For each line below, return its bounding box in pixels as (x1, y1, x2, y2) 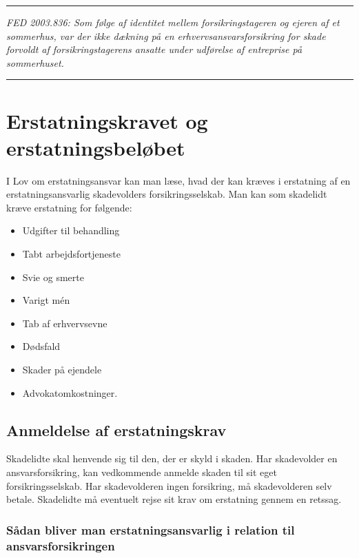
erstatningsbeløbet (6, 133, 185, 161)
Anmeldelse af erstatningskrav (6, 419, 227, 440)
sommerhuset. (6, 55, 64, 70)
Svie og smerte (22, 269, 84, 284)
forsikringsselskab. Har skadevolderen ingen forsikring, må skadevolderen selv (6, 478, 332, 493)
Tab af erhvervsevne (22, 316, 107, 330)
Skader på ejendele (22, 362, 102, 377)
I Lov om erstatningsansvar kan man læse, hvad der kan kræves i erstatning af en (6, 173, 351, 187)
